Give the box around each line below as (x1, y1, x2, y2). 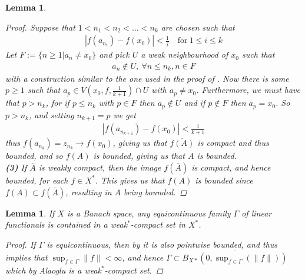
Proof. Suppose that (5, 21, 75, 33)
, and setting (29, 108, 74, 121)
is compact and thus (197, 136, 269, 149)
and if (184, 96, 205, 109)
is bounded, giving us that (93, 149, 185, 162)
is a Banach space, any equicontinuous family (67, 206, 231, 219)
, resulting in (65, 185, 112, 198)
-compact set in (130, 218, 185, 231)
